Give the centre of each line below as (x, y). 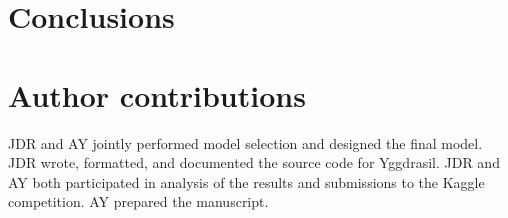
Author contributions (157, 94)
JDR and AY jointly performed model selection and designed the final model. (245, 142)
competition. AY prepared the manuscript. (138, 201)
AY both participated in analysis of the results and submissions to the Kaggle (246, 181)
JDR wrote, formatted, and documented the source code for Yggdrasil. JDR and (254, 162)
